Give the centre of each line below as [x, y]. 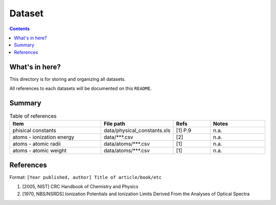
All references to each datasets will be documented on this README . [80, 88]
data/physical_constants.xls [137, 130]
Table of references [33, 116]
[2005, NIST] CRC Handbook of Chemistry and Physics [80, 187]
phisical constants [34, 130]
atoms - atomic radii [37, 144]
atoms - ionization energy [43, 137]
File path [114, 124]
